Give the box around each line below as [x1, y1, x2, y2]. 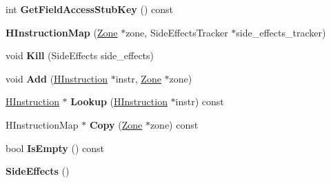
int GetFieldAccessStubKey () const [6, 2, 173, 16]
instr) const [175, 94, 224, 109]
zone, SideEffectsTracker [126, 25, 228, 39]
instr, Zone [115, 71, 161, 85]
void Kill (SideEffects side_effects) [6, 48, 154, 63]
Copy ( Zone [89, 117, 143, 131]
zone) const [150, 117, 199, 131]
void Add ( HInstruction [6, 71, 108, 85]
